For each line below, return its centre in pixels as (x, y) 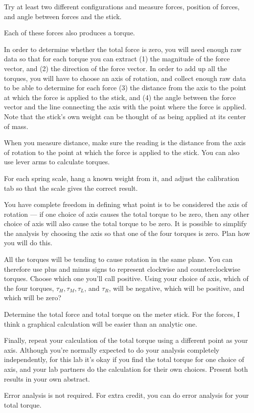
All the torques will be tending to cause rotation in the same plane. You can (118, 259)
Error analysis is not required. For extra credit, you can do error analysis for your (127, 395)
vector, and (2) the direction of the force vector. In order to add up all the (115, 68)
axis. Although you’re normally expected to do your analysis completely (112, 349)
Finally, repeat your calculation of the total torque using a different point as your (126, 340)
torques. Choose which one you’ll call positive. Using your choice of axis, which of (126, 278)
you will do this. (28, 243)
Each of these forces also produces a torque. (69, 33)
